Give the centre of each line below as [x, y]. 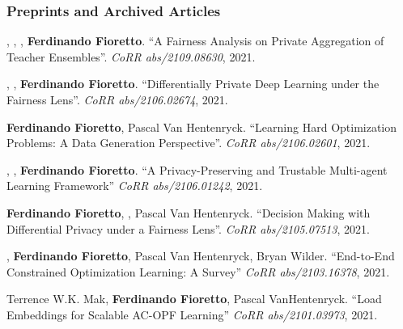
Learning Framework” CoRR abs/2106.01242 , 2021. [135, 186]
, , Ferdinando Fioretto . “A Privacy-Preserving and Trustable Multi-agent [197, 169]
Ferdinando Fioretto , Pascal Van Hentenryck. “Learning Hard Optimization [202, 127]
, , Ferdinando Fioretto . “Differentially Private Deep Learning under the [193, 84]
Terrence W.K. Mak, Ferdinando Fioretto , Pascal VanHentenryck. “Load [194, 299]
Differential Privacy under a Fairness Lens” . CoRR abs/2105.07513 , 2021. [188, 228]
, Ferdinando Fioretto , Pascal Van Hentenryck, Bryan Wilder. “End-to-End [201, 256]
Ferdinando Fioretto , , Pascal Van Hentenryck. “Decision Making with [189, 212]
